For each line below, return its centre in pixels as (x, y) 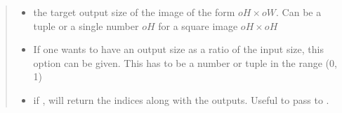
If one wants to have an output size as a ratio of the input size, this (178, 49)
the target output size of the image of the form (134, 12)
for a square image (198, 25)
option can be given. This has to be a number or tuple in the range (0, (185, 62)
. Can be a (299, 12)
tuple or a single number (86, 25)
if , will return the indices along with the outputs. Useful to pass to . (181, 99)
